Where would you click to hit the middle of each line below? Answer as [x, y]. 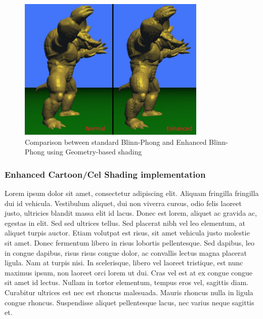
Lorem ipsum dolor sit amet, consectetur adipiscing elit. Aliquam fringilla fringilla [132, 193]
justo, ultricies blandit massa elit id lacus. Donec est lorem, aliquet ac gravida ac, [131, 213]
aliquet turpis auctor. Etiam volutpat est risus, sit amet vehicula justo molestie [127, 233]
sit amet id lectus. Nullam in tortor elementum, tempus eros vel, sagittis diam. [126, 282]
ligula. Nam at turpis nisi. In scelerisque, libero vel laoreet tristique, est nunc [124, 263]
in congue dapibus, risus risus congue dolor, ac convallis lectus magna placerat [126, 252]
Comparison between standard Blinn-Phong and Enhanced [116, 142]
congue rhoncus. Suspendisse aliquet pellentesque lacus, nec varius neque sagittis [129, 302]
